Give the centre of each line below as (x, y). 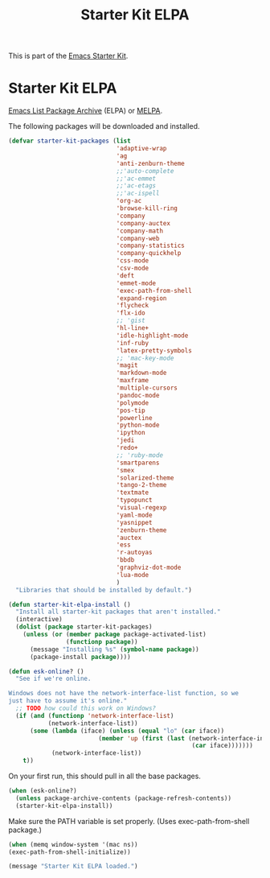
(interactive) (39, 620)
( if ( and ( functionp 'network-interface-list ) (95, 715)
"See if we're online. (53, 679)
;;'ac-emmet (136, 179)
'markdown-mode (141, 373)
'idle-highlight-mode (152, 336)
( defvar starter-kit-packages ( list (70, 141)
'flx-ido (131, 313)
